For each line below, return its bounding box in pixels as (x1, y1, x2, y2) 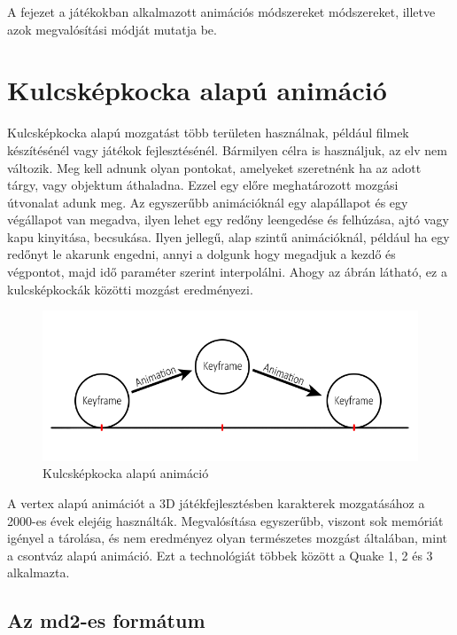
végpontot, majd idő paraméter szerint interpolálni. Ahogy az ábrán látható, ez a (7, 263, 447, 281)
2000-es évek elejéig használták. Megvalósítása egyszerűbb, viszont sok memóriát (7, 511, 444, 529)
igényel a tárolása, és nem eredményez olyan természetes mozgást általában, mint (7, 529, 448, 547)
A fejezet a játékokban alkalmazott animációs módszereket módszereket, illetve (7, 3, 436, 20)
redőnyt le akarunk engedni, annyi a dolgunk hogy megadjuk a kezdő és (7, 245, 396, 263)
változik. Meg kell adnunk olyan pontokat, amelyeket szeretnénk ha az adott (7, 158, 422, 176)
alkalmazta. (7, 563, 70, 582)
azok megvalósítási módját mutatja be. (7, 20, 217, 38)
